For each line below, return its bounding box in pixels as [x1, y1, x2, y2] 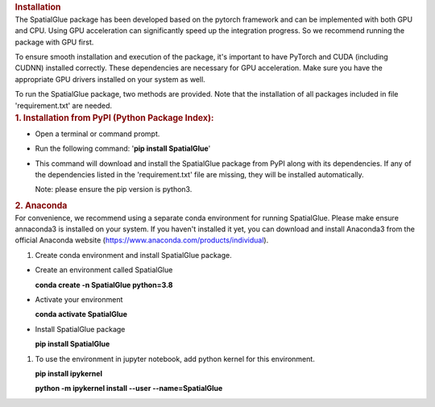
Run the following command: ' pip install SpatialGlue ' [35, 143, 211, 153]
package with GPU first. [14, 37, 94, 47]
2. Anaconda [14, 200, 68, 211]
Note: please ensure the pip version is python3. [35, 185, 193, 194]
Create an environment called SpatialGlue [35, 265, 173, 275]
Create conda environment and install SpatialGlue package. [35, 250, 233, 260]
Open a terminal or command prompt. [35, 129, 160, 139]
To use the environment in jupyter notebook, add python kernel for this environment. [35, 354, 316, 363]
